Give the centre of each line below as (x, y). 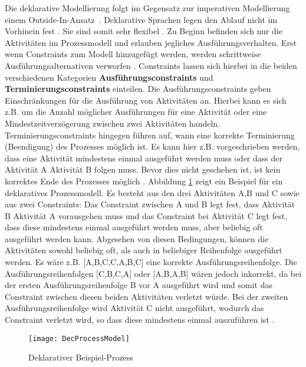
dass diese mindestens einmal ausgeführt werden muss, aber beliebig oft (134, 227)
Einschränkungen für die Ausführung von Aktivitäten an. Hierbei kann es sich (146, 100)
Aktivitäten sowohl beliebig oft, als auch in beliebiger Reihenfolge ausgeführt (144, 250)
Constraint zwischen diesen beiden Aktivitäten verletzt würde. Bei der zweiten (147, 296)
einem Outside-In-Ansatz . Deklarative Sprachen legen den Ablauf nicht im (141, 19)
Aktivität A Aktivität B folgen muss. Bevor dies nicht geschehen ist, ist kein (143, 169)
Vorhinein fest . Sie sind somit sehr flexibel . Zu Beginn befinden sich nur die (144, 31)
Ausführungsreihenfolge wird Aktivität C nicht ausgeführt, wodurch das (134, 308)
